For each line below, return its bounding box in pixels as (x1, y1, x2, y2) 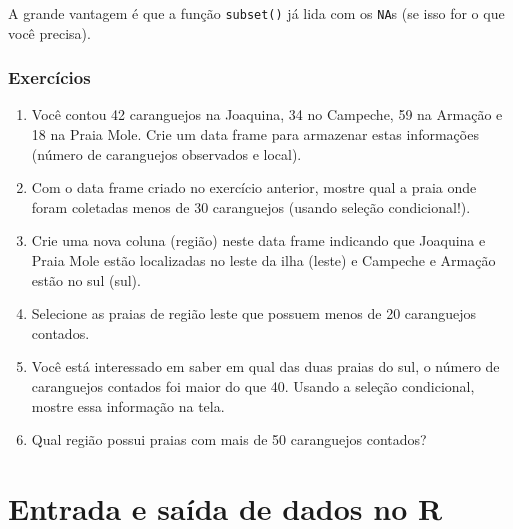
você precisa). (8, 22, 91, 43)
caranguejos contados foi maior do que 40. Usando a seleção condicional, (31, 376, 475, 396)
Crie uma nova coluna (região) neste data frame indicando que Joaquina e (31, 230, 486, 251)
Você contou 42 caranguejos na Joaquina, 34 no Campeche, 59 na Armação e (31, 104, 503, 125)
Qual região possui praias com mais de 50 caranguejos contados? (31, 429, 427, 450)
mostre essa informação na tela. (31, 395, 225, 416)
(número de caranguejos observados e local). (31, 143, 302, 164)
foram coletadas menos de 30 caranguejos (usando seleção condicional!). (31, 196, 471, 217)
